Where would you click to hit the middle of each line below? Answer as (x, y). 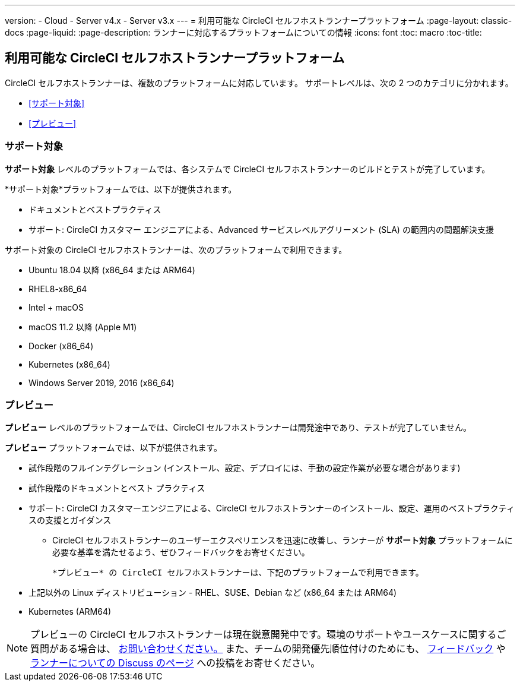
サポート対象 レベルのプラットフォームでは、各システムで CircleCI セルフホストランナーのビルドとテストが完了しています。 (248, 169)
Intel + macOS (56, 307)
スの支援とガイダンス (70, 520)
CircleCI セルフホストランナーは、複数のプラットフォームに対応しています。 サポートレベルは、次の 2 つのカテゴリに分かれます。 (259, 83)
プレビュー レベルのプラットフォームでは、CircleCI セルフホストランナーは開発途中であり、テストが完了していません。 (238, 428)
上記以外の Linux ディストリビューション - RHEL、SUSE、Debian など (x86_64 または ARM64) (213, 593)
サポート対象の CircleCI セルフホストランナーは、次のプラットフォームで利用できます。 (176, 249)
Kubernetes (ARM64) (70, 612)
